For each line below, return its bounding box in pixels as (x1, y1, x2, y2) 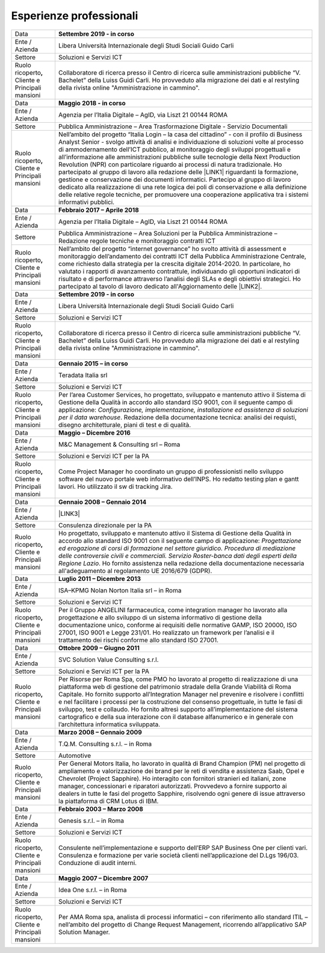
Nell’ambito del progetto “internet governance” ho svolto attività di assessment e (58, 244, 287, 253)
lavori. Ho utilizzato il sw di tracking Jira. (58, 482, 173, 491)
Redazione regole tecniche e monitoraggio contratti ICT (58, 237, 216, 245)
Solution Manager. (58, 928, 111, 936)
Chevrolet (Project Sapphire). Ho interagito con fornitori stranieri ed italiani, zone (58, 774, 286, 783)
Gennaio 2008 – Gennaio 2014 (58, 497, 147, 506)
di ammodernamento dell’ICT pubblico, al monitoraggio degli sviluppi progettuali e (58, 145, 291, 154)
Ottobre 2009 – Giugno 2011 (58, 644, 140, 652)
